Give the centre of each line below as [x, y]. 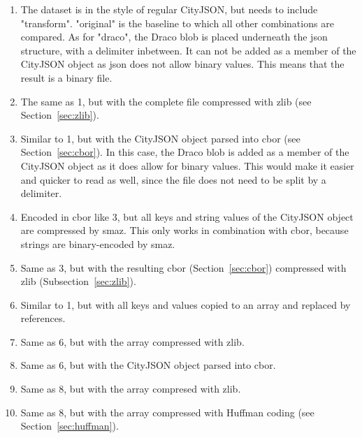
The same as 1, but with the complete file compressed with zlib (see [166, 101]
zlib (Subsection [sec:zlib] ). [78, 281]
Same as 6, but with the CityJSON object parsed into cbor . [148, 365]
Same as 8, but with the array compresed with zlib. [131, 389]
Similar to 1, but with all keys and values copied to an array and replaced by [186, 304]
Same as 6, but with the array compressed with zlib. [132, 341]
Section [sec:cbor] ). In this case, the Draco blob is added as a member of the [185, 152]
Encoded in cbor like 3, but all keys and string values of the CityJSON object [187, 216]
